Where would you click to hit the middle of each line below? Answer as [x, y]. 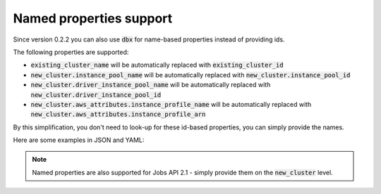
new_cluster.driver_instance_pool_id [96, 95]
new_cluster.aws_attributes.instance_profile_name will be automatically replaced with [171, 104]
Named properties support [93, 18]
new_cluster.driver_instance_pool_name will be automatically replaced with [151, 85]
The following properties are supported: [71, 52]
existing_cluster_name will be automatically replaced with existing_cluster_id [157, 65]
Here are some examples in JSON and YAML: [79, 140]
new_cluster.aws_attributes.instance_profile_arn [118, 115]
